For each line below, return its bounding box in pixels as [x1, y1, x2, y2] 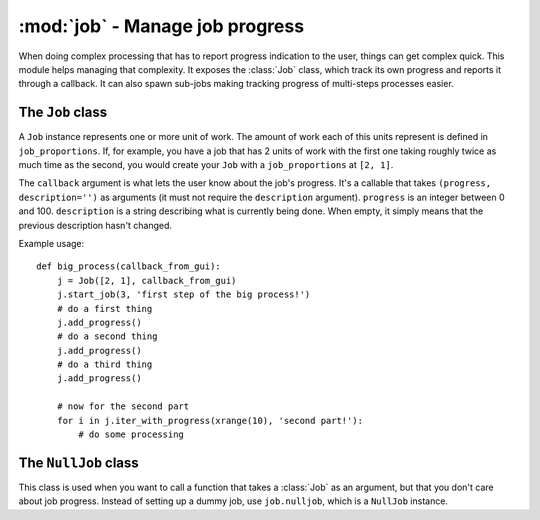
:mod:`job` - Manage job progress [18, 15, 305, 37]
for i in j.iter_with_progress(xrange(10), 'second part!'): [56, 415, 364, 426]
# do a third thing [56, 359, 153, 370]
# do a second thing [56, 331, 158, 342]
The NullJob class [18, 454, 139, 471]
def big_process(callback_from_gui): [36, 261, 222, 272]
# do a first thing [56, 303, 153, 314]
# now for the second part [56, 401, 190, 412]
